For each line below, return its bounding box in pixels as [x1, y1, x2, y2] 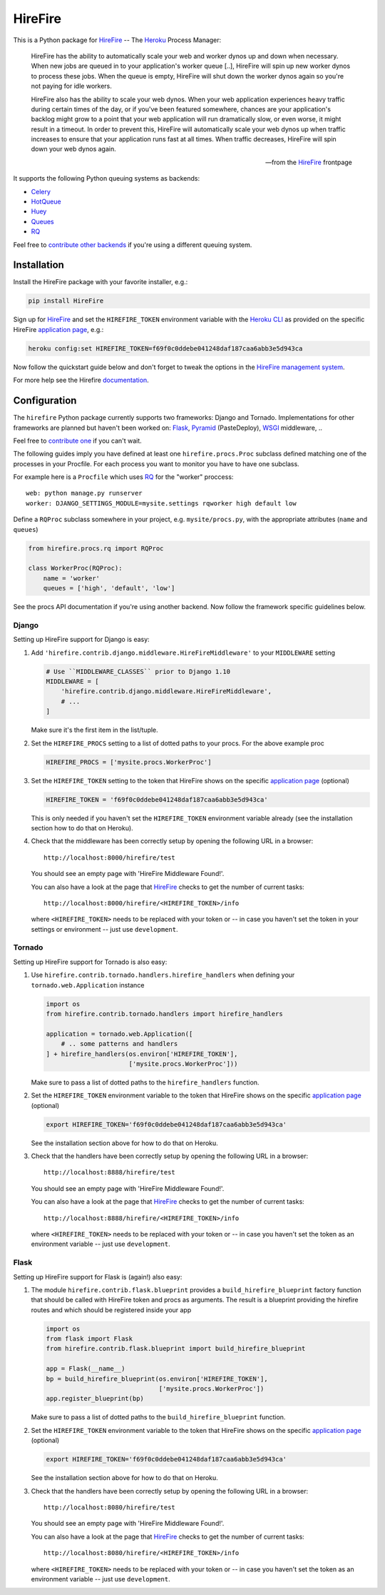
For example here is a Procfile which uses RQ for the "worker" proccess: [13, 473, 234, 481]
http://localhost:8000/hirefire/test [43, 853, 176, 862]
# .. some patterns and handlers [61, 1040, 178, 1048]
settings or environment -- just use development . [31, 925, 178, 933]
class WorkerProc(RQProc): [28, 564, 123, 573]
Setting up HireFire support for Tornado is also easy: [13, 957, 168, 966]
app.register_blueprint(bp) [46, 1394, 144, 1403]
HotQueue [31, 197, 61, 206]
